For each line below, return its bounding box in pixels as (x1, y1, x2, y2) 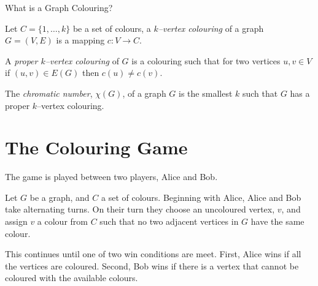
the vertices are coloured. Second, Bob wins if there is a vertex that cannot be (5, 259, 299, 272)
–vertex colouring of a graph (158, 21, 264, 34)
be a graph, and (29, 190, 90, 203)
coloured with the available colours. (5, 271, 138, 284)
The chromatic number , (5, 86, 93, 99)
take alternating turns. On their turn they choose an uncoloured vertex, (5, 203, 275, 216)
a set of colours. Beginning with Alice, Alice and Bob (101, 190, 301, 203)
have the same (250, 215, 304, 228)
